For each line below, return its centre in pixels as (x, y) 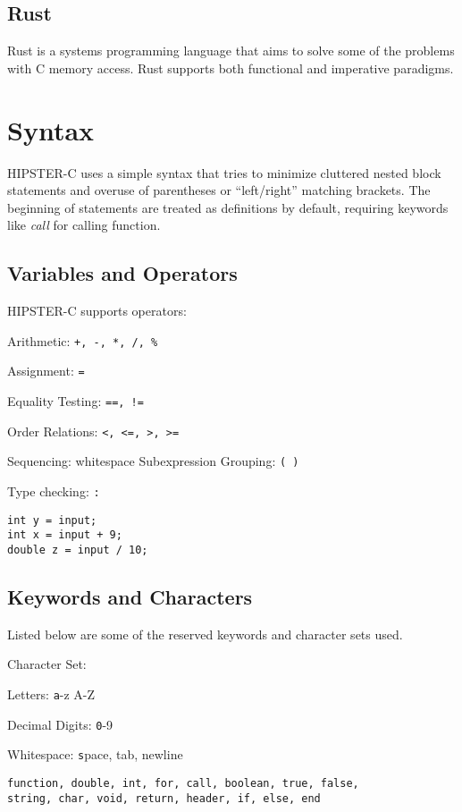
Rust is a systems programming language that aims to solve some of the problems (231, 51)
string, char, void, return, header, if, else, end (164, 798)
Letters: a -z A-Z (51, 694)
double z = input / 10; (78, 550)
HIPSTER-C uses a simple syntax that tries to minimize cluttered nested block (224, 172)
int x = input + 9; (65, 535)
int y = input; (52, 520)
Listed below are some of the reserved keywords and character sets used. (205, 634)
